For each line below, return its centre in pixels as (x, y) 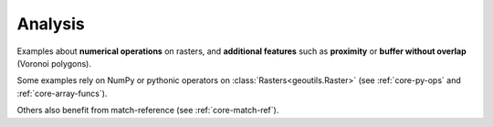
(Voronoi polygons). (54, 63)
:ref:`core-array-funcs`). (62, 93)
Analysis (51, 24)
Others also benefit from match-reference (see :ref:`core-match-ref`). (148, 111)
